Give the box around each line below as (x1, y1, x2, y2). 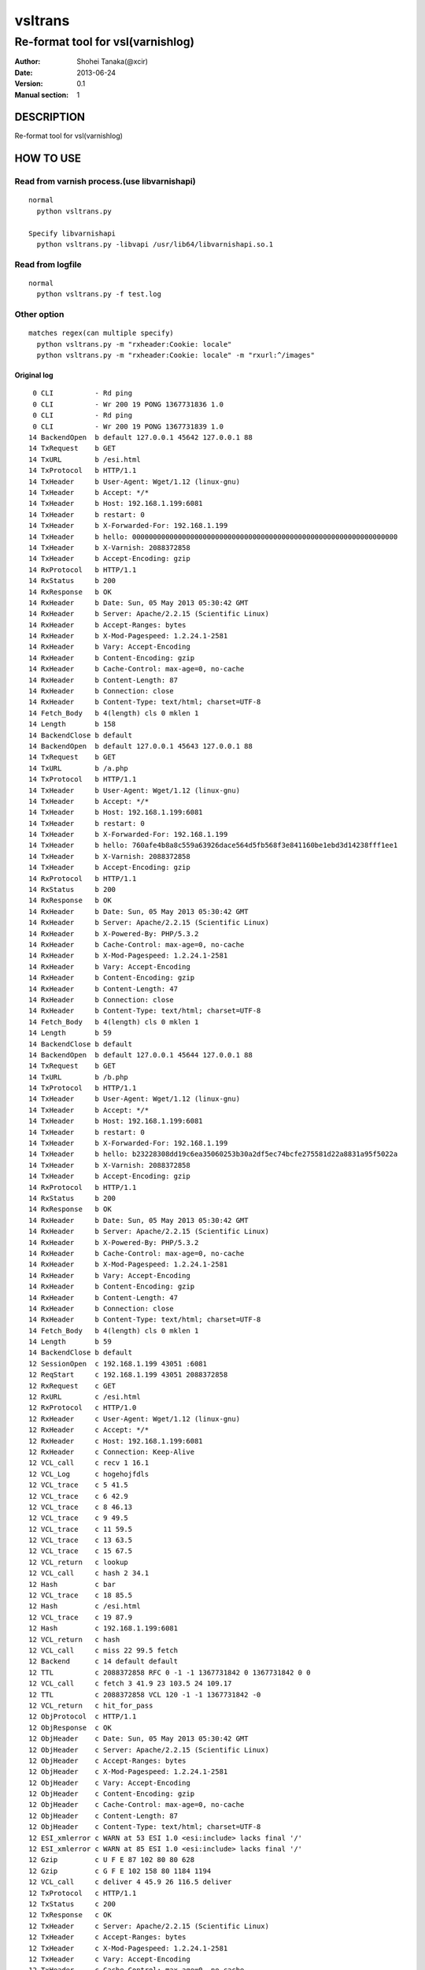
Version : (14, 79, 43, 88)
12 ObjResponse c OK (28, 1723, 112, 1732)
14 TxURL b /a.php (28, 764, 129, 772)
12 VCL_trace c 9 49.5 (28, 1514, 129, 1522)
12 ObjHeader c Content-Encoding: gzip (28, 1790, 195, 1798)
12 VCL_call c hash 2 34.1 (28, 1569, 150, 1578)
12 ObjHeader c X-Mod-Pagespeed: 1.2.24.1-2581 (28, 1767, 228, 1776)
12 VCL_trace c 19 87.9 (28, 1612, 133, 1622)
